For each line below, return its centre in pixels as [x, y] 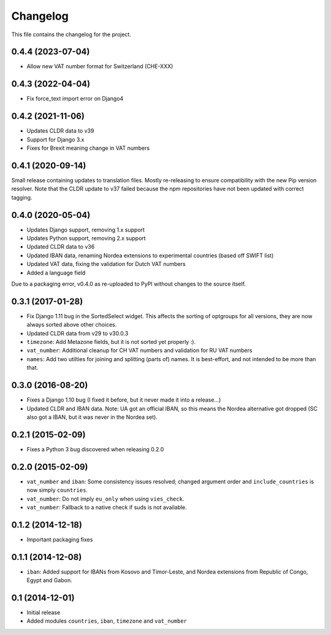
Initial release [44, 613]
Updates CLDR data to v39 [60, 131]
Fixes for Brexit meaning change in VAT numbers [88, 148]
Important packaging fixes [60, 539]
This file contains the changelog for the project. [71, 34]
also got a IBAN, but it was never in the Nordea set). [92, 417]
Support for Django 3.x [55, 139]
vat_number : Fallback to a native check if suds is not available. [107, 507]
